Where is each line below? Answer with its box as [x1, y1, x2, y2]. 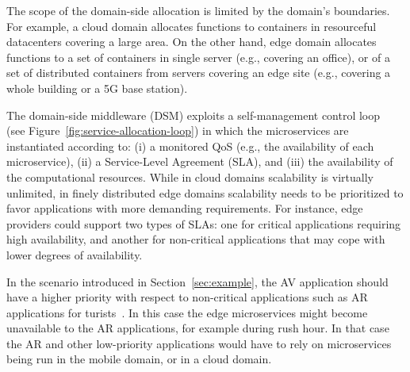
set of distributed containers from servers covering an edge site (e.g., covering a [6, 64, 391, 81]
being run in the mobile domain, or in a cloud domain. [6, 351, 272, 367]
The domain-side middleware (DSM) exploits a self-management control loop [6, 106, 381, 123]
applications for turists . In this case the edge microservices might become [6, 304, 368, 320]
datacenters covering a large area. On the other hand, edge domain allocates [6, 33, 377, 50]
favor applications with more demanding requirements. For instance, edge [6, 200, 363, 217]
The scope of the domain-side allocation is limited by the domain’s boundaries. [6, 2, 390, 18]
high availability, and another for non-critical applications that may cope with [6, 231, 385, 247]
